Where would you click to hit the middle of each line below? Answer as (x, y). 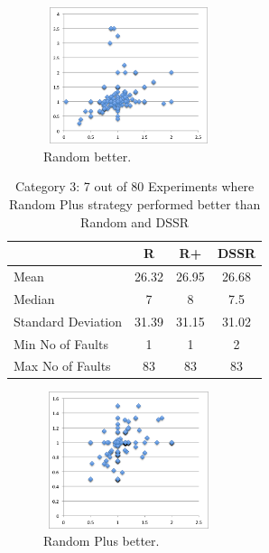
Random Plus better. (102, 541)
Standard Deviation (68, 321)
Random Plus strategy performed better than (134, 203)
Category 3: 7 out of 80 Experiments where (134, 186)
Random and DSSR (135, 221)
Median (34, 298)
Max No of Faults (62, 366)
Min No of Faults (61, 343)
